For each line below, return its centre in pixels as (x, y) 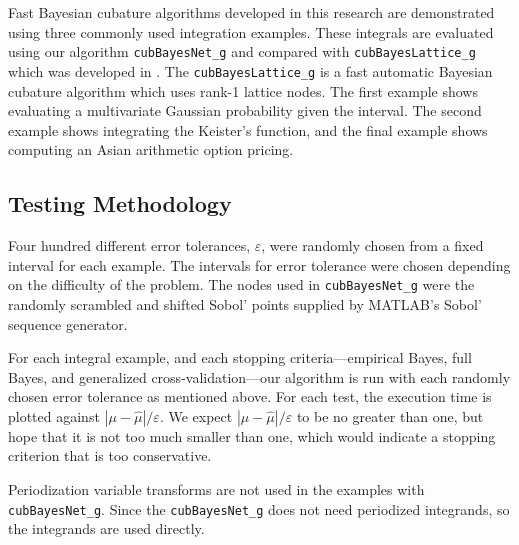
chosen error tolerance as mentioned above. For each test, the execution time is (250, 396)
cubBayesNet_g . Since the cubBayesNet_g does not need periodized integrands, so (259, 508)
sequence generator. (68, 323)
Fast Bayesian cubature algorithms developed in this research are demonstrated (251, 12)
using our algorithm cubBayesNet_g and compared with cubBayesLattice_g (242, 51)
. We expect (196, 415)
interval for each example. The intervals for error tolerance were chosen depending (259, 264)
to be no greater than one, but (390, 415)
